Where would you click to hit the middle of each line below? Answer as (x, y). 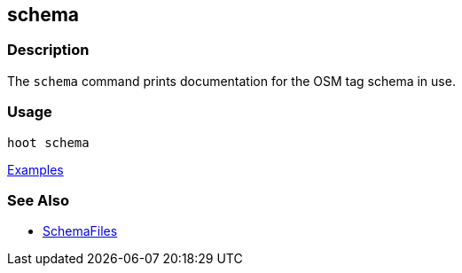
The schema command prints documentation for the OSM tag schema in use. (231, 81)
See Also (38, 200)
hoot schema (48, 142)
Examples (35, 169)
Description (48, 50)
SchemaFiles (80, 231)
